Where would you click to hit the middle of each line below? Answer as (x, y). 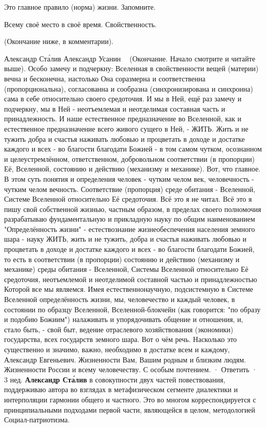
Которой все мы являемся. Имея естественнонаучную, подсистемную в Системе (129, 289)
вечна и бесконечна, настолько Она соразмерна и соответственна (105, 78)
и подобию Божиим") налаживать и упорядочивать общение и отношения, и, (124, 319)
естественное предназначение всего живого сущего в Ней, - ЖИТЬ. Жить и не (126, 128)
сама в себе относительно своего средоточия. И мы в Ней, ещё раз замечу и (123, 99)
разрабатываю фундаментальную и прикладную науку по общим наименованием (130, 219)
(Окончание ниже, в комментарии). (59, 41)
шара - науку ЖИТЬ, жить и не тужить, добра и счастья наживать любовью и (125, 239)
